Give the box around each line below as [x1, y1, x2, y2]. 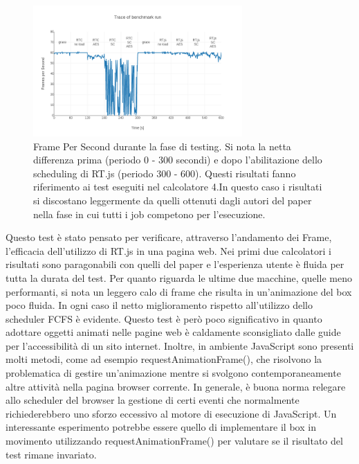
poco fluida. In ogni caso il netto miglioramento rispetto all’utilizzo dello [6, 298, 313, 312]
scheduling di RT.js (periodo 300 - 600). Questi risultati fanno [33, 166, 296, 180]
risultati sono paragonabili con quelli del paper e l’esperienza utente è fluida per [6, 257, 344, 271]
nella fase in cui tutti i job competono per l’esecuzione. [33, 206, 266, 221]
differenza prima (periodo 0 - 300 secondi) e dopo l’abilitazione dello [33, 152, 322, 167]
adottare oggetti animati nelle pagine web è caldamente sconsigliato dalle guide [6, 325, 341, 339]
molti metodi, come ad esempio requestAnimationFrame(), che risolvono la [6, 352, 322, 366]
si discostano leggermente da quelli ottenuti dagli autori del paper [33, 193, 312, 207]
